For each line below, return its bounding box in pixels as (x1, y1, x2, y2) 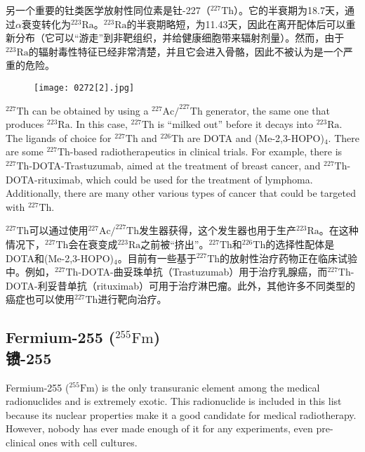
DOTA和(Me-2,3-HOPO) (6, 250, 114, 265)
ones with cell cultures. (39, 434, 138, 449)
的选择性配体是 (265, 236, 335, 251)
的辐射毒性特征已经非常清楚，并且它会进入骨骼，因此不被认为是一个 (28, 44, 343, 58)
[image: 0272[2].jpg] (34, 82, 135, 93)
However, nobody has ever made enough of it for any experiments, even (6, 421, 313, 436)
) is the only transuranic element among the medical (94, 380, 320, 394)
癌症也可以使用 (6, 292, 74, 306)
